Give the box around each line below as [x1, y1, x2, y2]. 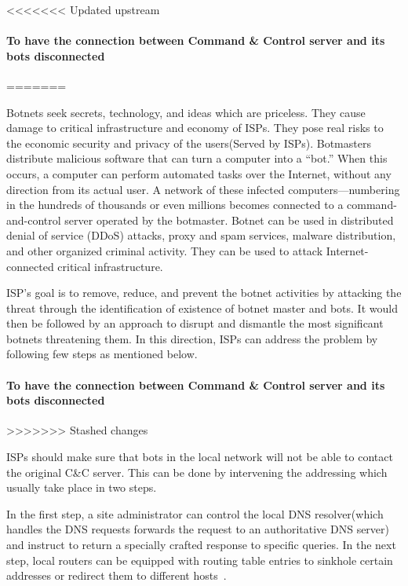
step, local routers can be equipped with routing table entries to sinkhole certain [6, 551, 393, 568]
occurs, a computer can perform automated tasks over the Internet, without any [6, 165, 392, 181]
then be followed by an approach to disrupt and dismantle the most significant [6, 315, 384, 331]
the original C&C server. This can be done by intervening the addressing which [6, 463, 388, 480]
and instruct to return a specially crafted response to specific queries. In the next [6, 537, 396, 553]
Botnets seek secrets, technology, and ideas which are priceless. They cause [6, 104, 366, 120]
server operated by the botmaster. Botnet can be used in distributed [64, 211, 394, 228]
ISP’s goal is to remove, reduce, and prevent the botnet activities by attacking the [6, 284, 402, 301]
